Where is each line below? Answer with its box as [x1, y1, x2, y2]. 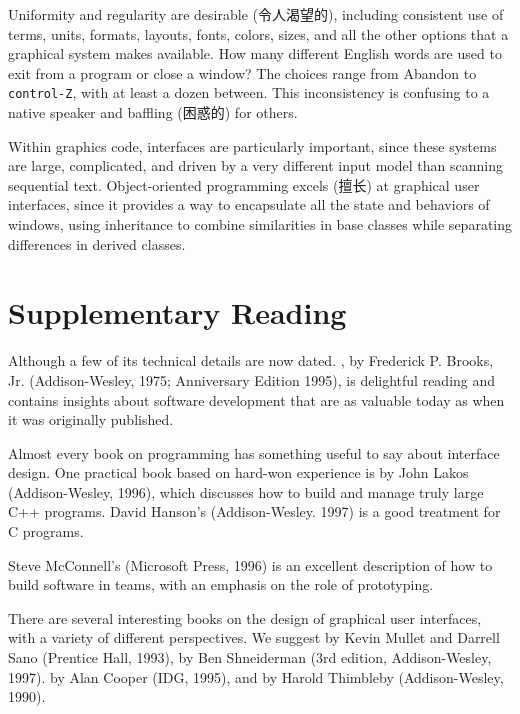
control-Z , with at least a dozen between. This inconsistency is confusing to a [8, 82, 490, 103]
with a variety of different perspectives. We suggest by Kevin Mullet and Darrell [8, 627, 500, 648]
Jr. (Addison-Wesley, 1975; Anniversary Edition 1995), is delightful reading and [8, 369, 496, 390]
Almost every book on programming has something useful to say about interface [8, 442, 500, 463]
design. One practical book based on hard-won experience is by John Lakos [8, 462, 469, 483]
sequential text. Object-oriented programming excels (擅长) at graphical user [8, 174, 480, 195]
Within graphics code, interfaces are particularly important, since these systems [8, 135, 497, 156]
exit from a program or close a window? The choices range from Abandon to [8, 62, 477, 83]
